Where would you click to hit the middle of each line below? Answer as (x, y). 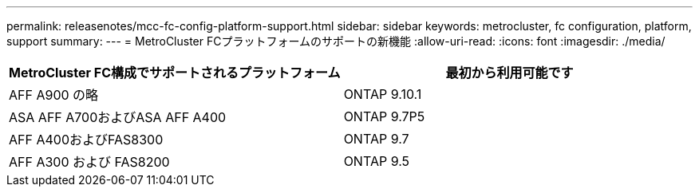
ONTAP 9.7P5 (384, 116)
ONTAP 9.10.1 (383, 94)
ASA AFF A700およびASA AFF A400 (118, 117)
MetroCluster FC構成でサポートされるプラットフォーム (175, 73)
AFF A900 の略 (54, 95)
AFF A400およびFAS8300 (86, 140)
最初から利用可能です (509, 73)
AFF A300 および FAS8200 (89, 162)
